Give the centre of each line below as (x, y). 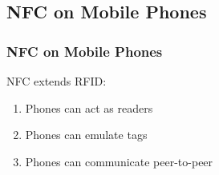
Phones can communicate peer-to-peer (119, 161)
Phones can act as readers (89, 107)
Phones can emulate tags (86, 135)
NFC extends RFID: (57, 81)
